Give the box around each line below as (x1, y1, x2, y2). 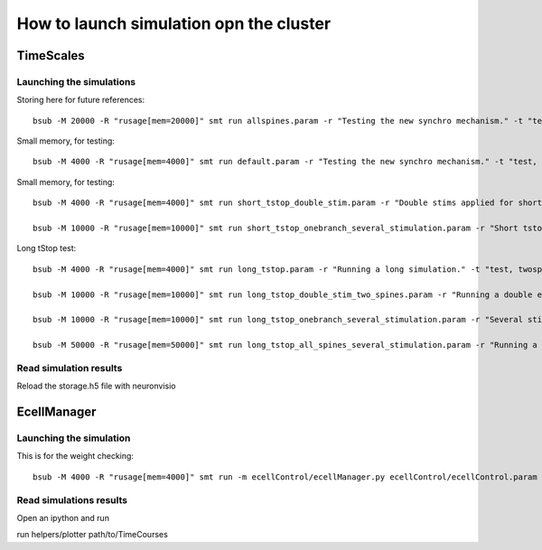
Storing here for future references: (16, 95, 145, 106)
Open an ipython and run (16, 513, 110, 523)
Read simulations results (16, 493, 128, 506)
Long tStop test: (16, 243, 77, 254)
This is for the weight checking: (16, 451, 135, 461)
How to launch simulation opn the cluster (16, 14, 332, 33)
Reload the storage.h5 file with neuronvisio (16, 380, 176, 392)
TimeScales (16, 48, 85, 63)
